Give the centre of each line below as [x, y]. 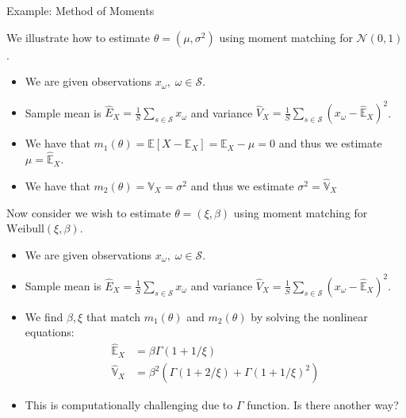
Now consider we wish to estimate [89, 212]
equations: [50, 332]
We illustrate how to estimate [79, 37]
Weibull [25, 230]
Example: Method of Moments [80, 10]
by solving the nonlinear [309, 316]
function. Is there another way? [323, 405]
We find [44, 316]
